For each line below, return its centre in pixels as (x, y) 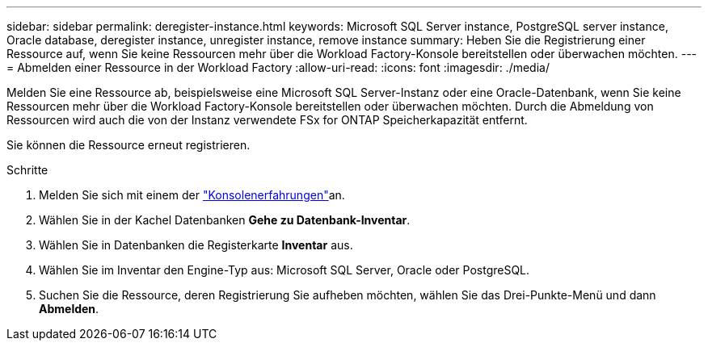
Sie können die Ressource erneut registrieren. (129, 145)
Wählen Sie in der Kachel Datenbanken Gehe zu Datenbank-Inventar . (225, 220)
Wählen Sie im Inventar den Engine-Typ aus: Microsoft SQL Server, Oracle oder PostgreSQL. (284, 270)
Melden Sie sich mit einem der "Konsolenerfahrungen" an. (192, 195)
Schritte (27, 170)
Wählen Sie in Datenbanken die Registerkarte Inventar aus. (196, 245)
